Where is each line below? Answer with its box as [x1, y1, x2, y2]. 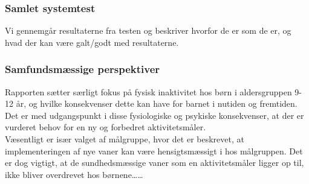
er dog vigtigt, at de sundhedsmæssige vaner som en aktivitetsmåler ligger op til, [5, 156, 304, 169]
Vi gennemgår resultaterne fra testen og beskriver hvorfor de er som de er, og [5, 24, 291, 37]
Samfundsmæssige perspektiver [5, 62, 160, 77]
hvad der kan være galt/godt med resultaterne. [5, 36, 179, 48]
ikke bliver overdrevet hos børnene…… [5, 168, 143, 180]
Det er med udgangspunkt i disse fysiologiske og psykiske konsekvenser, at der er [5, 109, 304, 121]
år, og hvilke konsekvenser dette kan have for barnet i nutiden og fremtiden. [16, 97, 298, 110]
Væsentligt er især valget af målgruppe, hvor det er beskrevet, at [5, 133, 244, 145]
